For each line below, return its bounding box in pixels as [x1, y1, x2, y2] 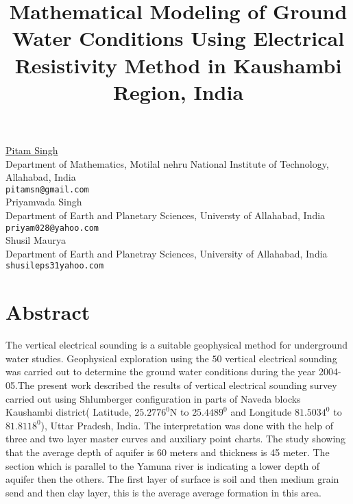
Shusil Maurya [5, 233, 66, 247]
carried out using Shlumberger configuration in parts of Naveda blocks [5, 391, 301, 405]
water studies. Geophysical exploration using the [5, 351, 209, 365]
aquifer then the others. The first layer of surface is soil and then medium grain [5, 472, 339, 486]
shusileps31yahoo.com [5, 261, 104, 271]
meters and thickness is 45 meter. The [169, 444, 330, 459]
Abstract [5, 298, 90, 326]
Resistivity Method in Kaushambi [14, 51, 342, 79]
